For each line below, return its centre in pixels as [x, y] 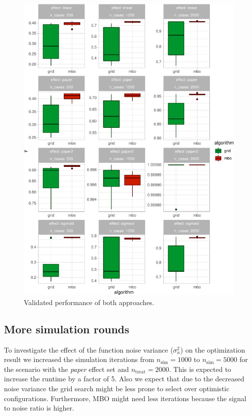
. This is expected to [200, 369]
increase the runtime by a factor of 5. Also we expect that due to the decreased [124, 379]
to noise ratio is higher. [39, 408]
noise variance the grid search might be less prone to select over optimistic [117, 389]
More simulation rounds [67, 329]
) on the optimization [213, 349]
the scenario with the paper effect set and [67, 369]
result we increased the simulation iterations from [79, 359]
